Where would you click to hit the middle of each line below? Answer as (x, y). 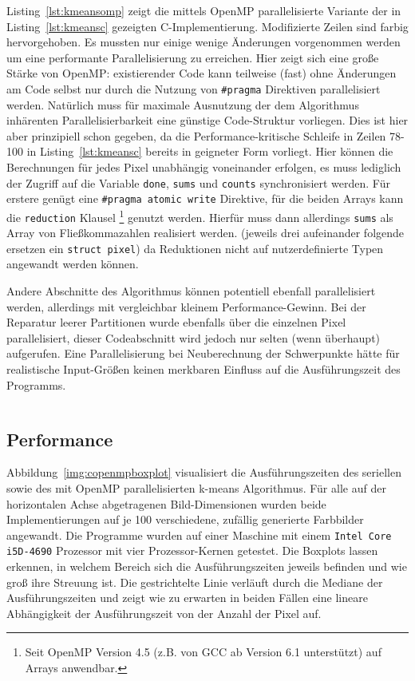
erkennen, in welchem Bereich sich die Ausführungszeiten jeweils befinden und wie (207, 566)
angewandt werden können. (73, 264)
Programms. (36, 384)
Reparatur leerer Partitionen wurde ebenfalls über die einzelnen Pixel (176, 322)
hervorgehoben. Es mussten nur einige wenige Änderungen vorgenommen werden (204, 42)
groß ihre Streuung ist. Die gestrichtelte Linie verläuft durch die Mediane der (195, 582)
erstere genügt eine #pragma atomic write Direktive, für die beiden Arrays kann (205, 198)
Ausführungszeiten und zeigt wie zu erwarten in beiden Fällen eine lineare (187, 598)
